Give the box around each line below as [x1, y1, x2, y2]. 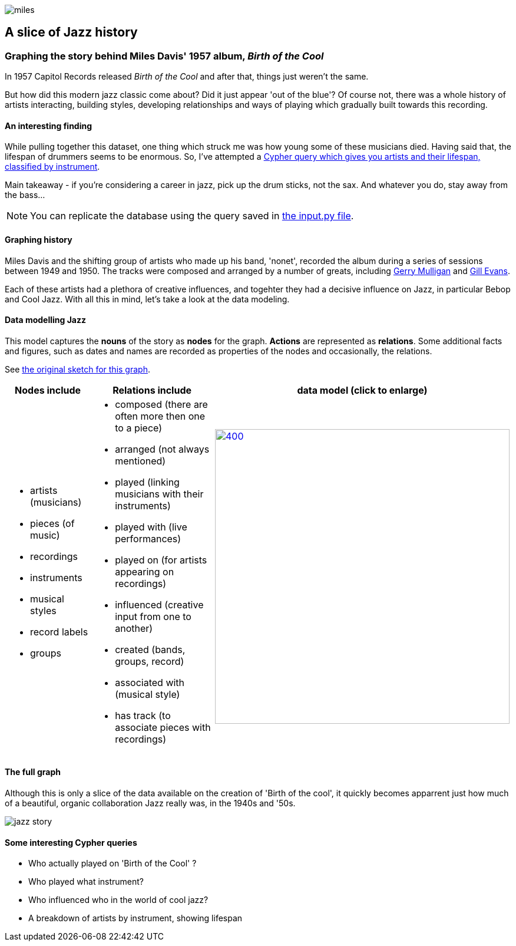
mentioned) [115, 454, 166, 467]
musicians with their [115, 487, 204, 500]
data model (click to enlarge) [297, 384, 428, 396]
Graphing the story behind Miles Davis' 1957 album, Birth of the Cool [5, 50, 324, 62]
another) [115, 622, 153, 634]
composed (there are [115, 398, 208, 410]
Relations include [113, 384, 191, 396]
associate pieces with [115, 721, 211, 733]
